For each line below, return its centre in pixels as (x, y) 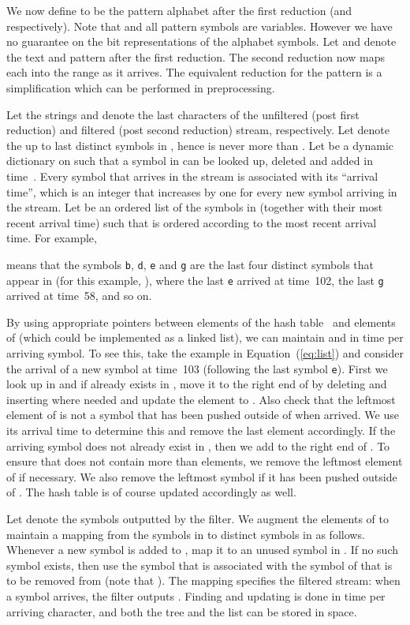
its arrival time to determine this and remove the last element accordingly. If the (201, 430)
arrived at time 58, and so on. (79, 296)
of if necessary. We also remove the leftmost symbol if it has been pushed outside (202, 476)
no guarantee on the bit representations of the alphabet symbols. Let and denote (201, 41)
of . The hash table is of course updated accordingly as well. (151, 492)
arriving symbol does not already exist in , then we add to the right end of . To (198, 445)
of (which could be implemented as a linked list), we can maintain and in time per (205, 337)
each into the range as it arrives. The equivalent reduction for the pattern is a (194, 72)
